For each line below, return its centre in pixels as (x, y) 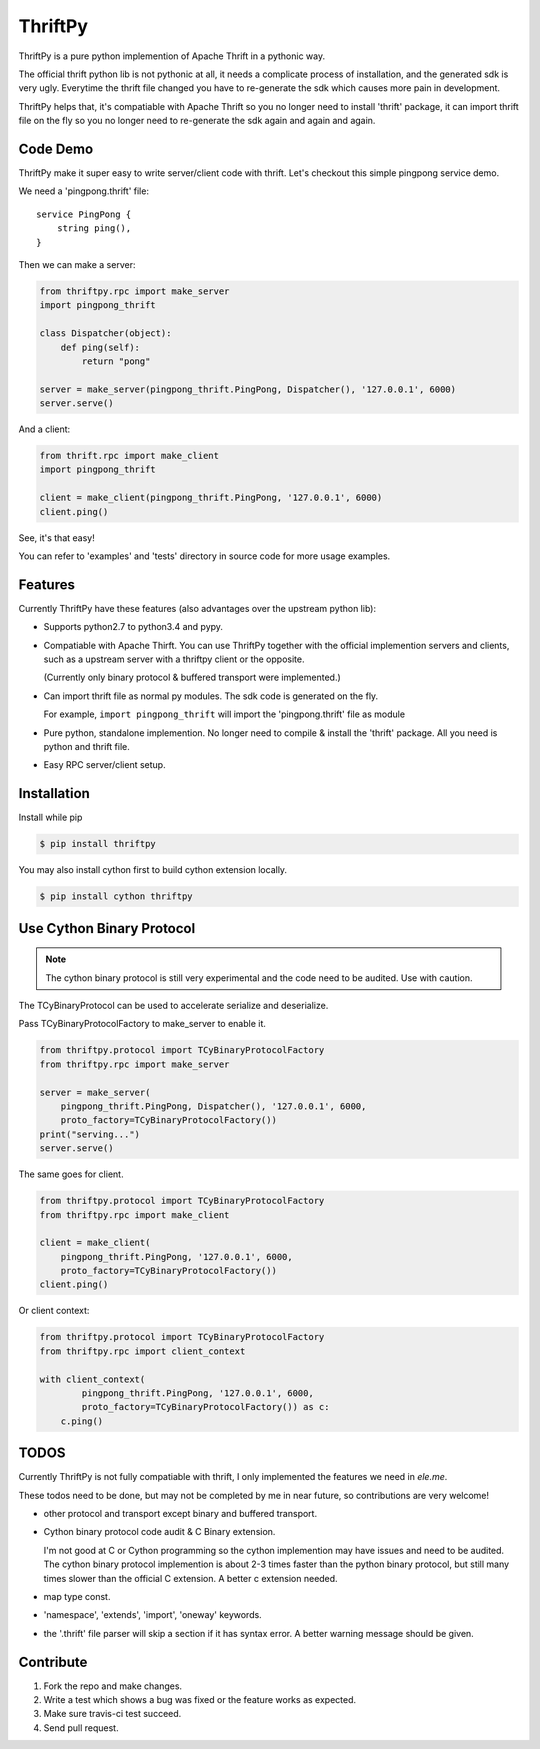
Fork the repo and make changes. (113, 1686)
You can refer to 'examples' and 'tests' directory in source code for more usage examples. (204, 556)
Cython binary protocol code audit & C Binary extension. (159, 1532)
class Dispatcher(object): (105, 333)
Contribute (53, 1661)
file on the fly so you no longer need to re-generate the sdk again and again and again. (197, 121)
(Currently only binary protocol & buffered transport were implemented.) (192, 677)
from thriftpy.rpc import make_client (134, 1214)
